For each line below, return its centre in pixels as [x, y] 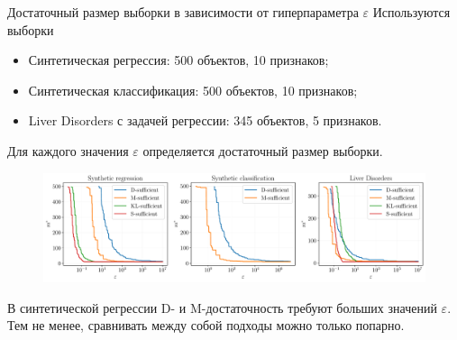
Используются [411, 12]
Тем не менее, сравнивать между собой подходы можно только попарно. [206, 325]
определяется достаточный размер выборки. [263, 150]
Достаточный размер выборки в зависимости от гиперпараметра [183, 12]
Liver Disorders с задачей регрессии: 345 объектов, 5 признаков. [205, 120]
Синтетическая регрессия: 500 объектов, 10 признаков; [178, 60]
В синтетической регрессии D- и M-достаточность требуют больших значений [222, 307]
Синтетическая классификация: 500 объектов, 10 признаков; [193, 90]
